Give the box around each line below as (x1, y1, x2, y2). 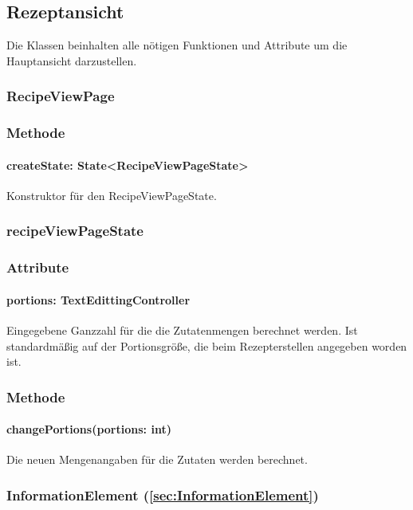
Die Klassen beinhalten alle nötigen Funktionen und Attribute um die (6, 37, 348, 53)
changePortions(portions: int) (6, 421, 171, 437)
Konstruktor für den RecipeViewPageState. (6, 186, 217, 203)
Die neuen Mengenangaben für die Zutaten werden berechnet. (6, 451, 308, 468)
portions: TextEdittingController (6, 291, 191, 308)
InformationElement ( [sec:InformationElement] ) (6, 484, 319, 504)
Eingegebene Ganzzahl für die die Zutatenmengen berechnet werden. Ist (6, 321, 358, 338)
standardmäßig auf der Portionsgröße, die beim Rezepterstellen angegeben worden (6, 337, 407, 354)
